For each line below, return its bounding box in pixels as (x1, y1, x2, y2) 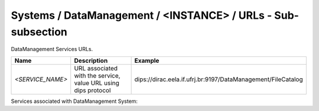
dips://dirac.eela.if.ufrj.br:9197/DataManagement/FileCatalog (134, 75, 304, 83)
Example (134, 56, 159, 65)
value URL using (74, 79, 119, 87)
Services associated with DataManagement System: (11, 97, 138, 105)
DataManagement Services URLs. (11, 46, 93, 53)
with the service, (74, 71, 121, 79)
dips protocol (74, 86, 111, 94)
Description (74, 56, 108, 65)
